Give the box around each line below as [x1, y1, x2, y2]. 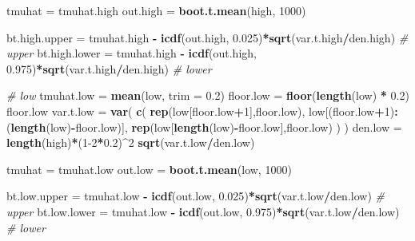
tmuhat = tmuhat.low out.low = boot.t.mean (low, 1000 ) [6, 160, 292, 177]
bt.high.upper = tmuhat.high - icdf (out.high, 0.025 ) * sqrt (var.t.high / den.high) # [6, 29, 409, 45]
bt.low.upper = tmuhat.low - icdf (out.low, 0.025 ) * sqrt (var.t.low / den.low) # [6, 188, 385, 204]
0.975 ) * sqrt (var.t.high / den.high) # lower [6, 60, 212, 77]
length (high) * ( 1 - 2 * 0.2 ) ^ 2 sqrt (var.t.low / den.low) [6, 134, 255, 151]
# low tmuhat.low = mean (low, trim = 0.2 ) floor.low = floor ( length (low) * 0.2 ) [6, 87, 409, 104]
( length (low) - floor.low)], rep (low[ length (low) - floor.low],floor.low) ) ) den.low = [6, 118, 402, 135]
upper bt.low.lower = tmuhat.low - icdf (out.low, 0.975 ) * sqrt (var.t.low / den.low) [6, 203, 400, 219]
